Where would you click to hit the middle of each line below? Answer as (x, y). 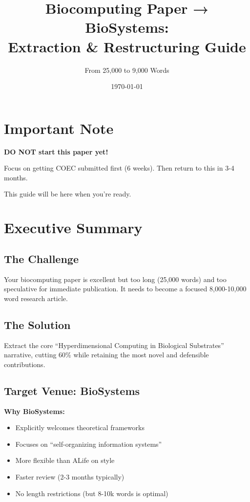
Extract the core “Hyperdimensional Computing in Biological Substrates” (114, 345)
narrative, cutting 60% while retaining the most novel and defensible (106, 355)
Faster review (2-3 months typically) (70, 476)
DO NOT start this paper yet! (56, 151)
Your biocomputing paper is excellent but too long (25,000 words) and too (115, 279)
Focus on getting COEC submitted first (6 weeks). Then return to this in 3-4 (119, 168)
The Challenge (41, 258)
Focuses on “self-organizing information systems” (89, 444)
